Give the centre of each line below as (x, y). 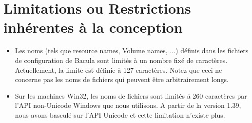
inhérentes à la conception (93, 27)
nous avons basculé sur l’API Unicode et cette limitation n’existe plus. (120, 114)
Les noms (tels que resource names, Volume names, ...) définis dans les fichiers (132, 51)
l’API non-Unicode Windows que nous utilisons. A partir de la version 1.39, (128, 105)
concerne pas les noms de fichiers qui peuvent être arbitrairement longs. (122, 79)
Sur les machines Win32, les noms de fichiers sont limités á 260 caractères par (131, 95)
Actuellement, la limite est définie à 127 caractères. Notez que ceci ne (118, 70)
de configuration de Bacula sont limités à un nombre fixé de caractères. (121, 60)
